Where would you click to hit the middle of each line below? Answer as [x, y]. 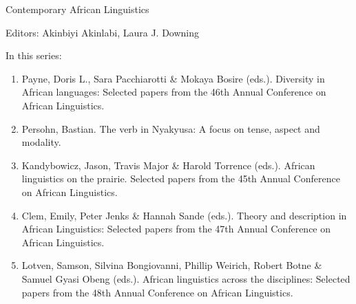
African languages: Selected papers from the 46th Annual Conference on [174, 92]
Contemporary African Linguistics [77, 9]
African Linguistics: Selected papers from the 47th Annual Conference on [176, 229]
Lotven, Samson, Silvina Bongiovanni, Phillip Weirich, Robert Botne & [172, 265]
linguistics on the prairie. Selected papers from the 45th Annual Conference [181, 178]
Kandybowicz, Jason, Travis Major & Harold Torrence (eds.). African [168, 165]
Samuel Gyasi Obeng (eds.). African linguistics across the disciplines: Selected [186, 278]
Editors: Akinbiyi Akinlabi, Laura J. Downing [103, 32]
